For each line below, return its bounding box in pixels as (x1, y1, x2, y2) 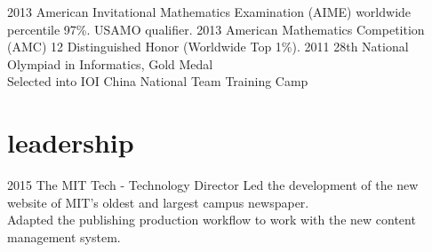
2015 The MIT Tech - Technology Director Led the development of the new (7, 176, 419, 194)
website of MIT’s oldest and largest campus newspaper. (7, 193, 309, 211)
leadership (7, 124, 134, 161)
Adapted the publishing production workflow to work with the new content (7, 210, 416, 229)
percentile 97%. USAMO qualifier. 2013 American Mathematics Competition (7, 20, 425, 38)
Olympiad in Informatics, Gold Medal (7, 54, 213, 73)
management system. (7, 227, 121, 246)
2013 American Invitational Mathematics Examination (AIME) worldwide (7, 3, 412, 20)
